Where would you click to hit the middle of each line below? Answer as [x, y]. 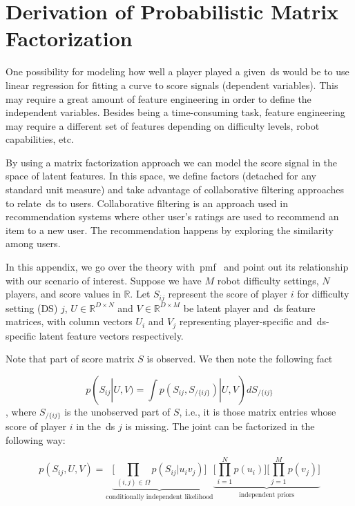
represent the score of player [228, 294]
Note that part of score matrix [70, 359]
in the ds [96, 426]
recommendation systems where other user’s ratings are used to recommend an [172, 216]
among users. [33, 243]
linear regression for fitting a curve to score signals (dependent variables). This [172, 85]
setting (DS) [32, 308]
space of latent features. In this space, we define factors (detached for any [161, 176]
